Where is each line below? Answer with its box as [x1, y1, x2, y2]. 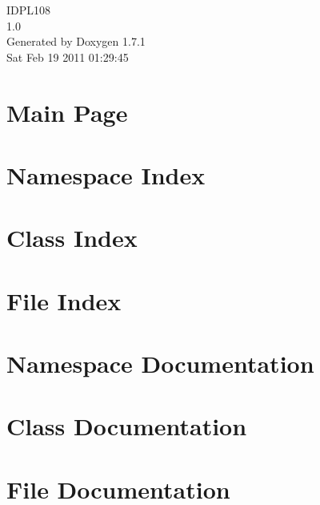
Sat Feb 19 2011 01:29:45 [6, 48, 129, 65]
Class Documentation [6, 410, 247, 442]
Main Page [6, 95, 128, 128]
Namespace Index [6, 158, 206, 191]
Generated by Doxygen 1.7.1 [6, 33, 146, 50]
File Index [6, 284, 122, 317]
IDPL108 [6, 2, 51, 18]
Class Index [6, 221, 138, 254]
